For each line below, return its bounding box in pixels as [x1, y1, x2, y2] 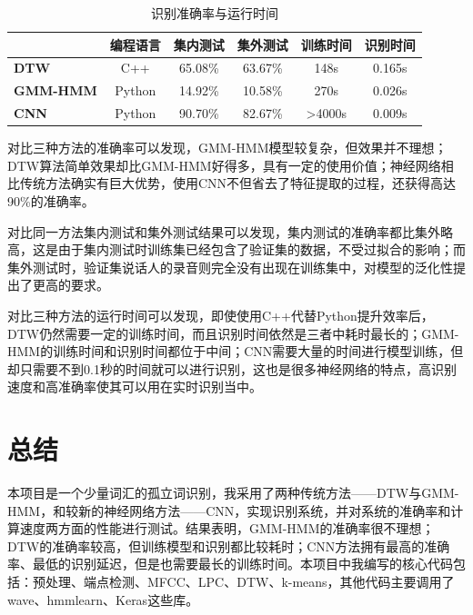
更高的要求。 [32, 275, 109, 294]
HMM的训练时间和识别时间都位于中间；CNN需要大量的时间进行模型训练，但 [7, 342, 464, 361]
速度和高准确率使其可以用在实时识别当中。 [7, 377, 262, 396]
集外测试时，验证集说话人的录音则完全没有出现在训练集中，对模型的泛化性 [7, 257, 453, 276]
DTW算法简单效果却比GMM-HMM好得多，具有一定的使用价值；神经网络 [7, 155, 441, 174]
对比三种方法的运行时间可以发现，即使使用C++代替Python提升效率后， [7, 305, 434, 324]
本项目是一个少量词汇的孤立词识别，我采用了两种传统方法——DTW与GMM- [7, 483, 459, 502]
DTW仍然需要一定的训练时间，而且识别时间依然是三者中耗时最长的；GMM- [7, 323, 459, 342]
